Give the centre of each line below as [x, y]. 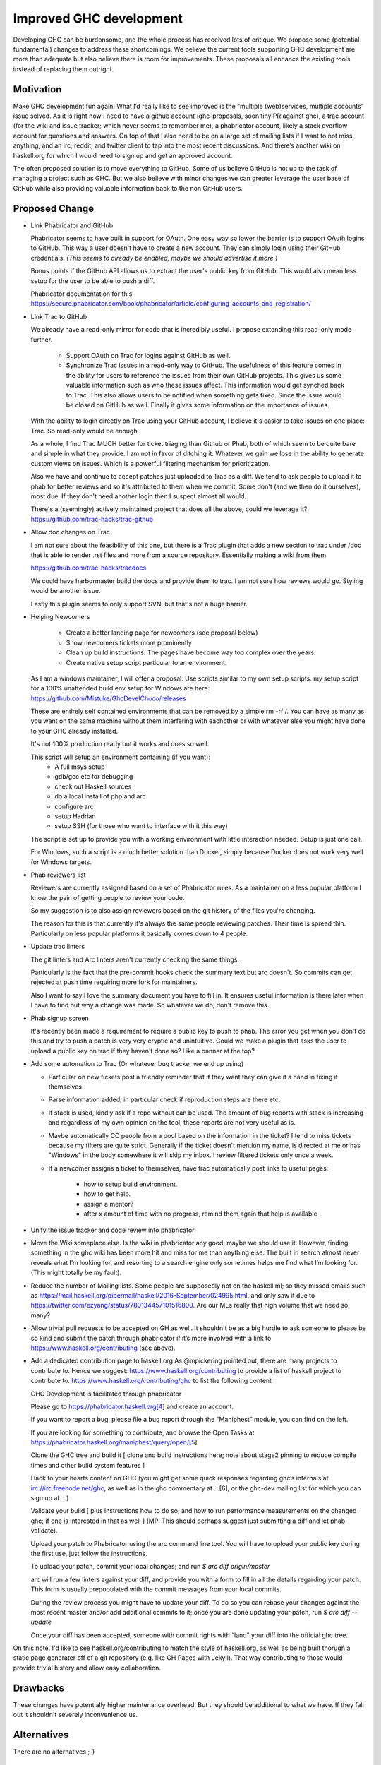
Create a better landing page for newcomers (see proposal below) [162, 633]
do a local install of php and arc [100, 796]
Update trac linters [58, 947]
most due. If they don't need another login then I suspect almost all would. [139, 496]
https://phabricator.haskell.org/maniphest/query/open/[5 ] [114, 1442]
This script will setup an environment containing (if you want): [121, 757]
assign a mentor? [109, 1204]
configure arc [74, 806]
